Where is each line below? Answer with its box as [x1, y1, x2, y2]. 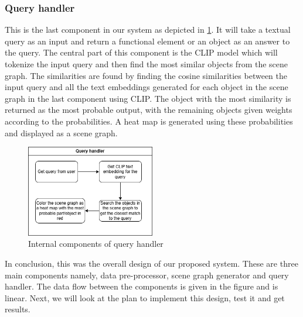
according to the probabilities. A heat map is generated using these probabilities [5, 115, 293, 127]
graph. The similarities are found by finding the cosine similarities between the [5, 69, 287, 81]
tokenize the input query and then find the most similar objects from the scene [5, 58, 288, 70]
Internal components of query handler [28, 237, 164, 250]
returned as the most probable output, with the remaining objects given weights [5, 104, 292, 116]
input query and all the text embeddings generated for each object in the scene [5, 81, 288, 93]
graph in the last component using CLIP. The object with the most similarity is [5, 92, 291, 104]
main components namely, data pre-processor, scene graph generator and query [5, 268, 289, 281]
